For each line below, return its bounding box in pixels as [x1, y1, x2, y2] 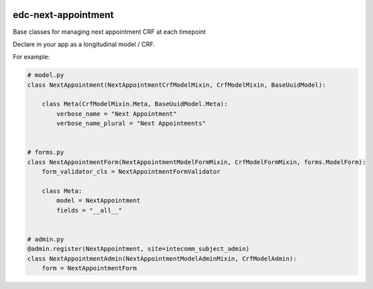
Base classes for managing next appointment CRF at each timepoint [12, 28, 207, 36]
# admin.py [27, 235, 64, 243]
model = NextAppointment [56, 197, 141, 205]
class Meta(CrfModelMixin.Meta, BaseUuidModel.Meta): [41, 100, 228, 108]
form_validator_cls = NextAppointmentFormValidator [41, 168, 221, 176]
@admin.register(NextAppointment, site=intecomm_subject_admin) [27, 245, 250, 253]
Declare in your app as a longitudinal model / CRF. [12, 40, 155, 48]
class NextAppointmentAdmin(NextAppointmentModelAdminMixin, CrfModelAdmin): [27, 255, 297, 262]
